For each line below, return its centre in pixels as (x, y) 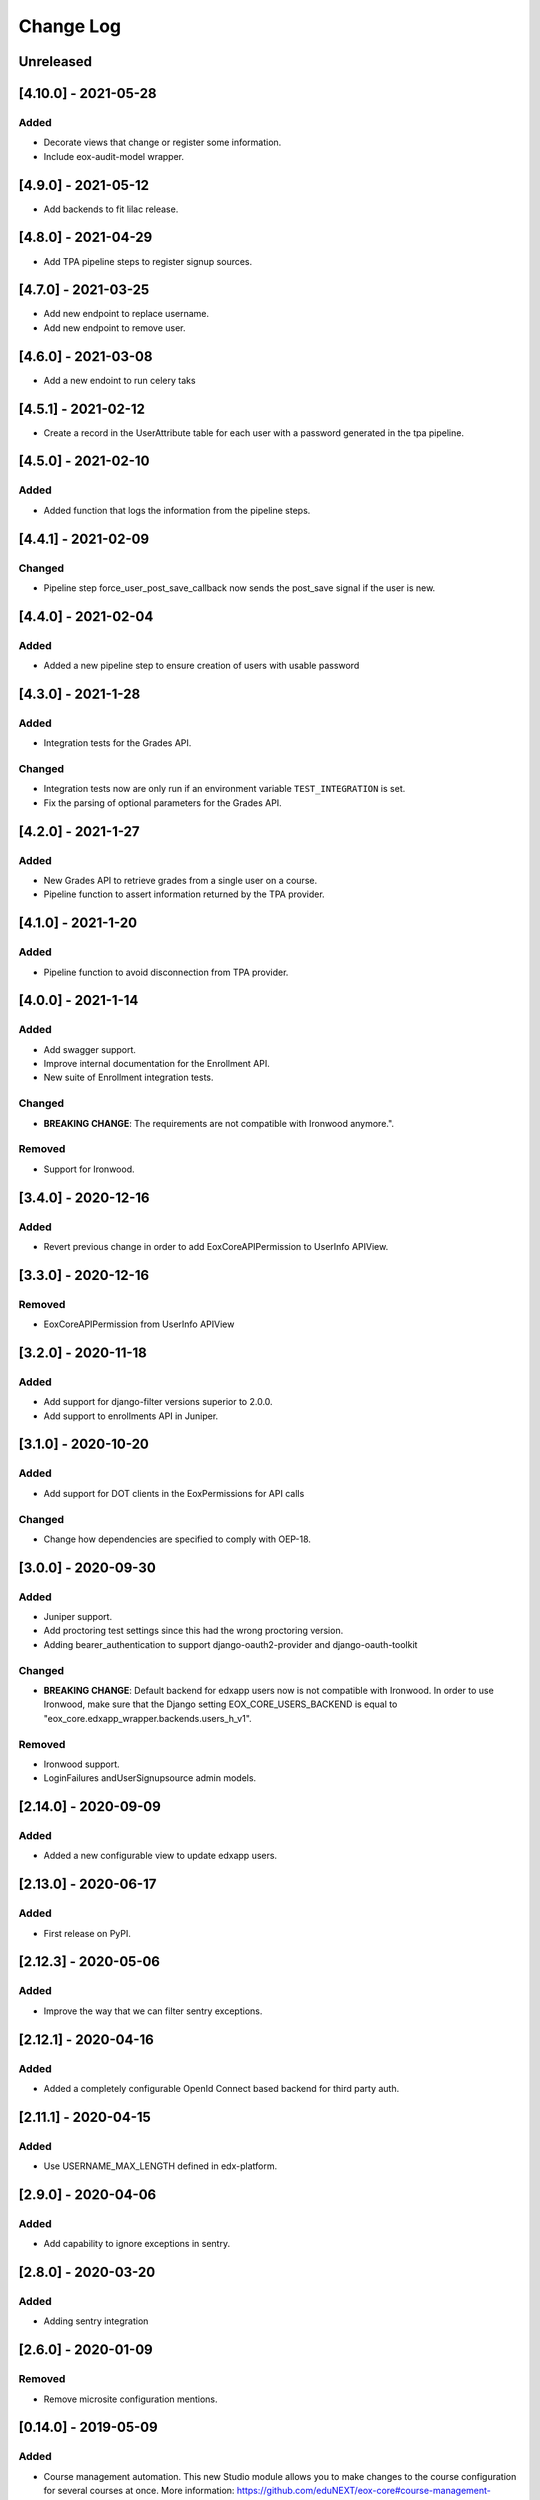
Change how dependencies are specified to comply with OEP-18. (177, 1539)
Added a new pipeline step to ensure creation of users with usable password (201, 666)
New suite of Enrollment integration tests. (128, 1077)
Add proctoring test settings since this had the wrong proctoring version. (193, 1631)
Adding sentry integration (96, 2321)
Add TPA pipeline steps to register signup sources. (148, 261)
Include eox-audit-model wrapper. (114, 156)
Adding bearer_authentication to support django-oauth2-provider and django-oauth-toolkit (230, 1644)
